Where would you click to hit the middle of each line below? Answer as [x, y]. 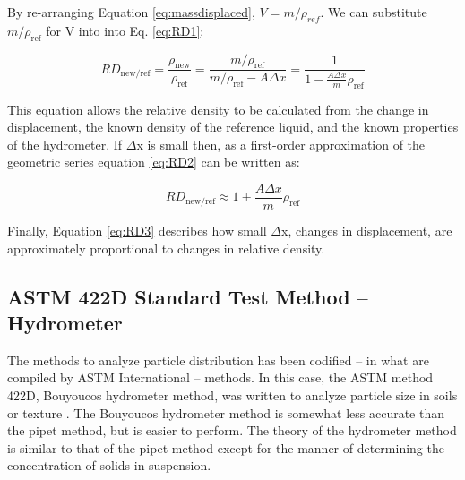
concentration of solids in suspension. [109, 465]
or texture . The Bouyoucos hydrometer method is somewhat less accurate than [226, 412]
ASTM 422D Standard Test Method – [188, 296]
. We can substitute [374, 12]
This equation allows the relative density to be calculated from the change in [218, 109]
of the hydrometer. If [65, 144]
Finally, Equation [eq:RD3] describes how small [137, 231]
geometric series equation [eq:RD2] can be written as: [154, 162]
